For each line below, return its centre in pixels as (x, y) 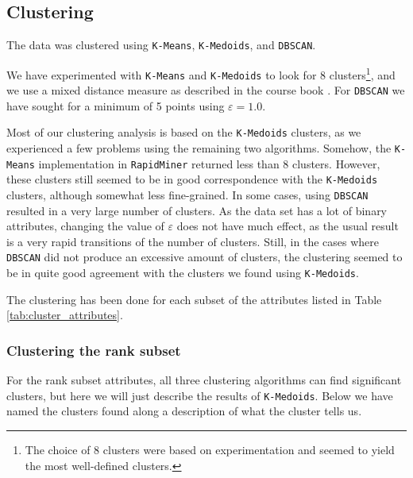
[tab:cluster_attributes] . (65, 315)
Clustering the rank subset (94, 350)
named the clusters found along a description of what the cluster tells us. (184, 411)
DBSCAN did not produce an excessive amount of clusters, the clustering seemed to (205, 257)
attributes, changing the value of (85, 226)
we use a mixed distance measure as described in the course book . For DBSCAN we (206, 90)
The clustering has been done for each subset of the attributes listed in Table (194, 299)
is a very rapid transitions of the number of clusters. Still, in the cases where (193, 241)
